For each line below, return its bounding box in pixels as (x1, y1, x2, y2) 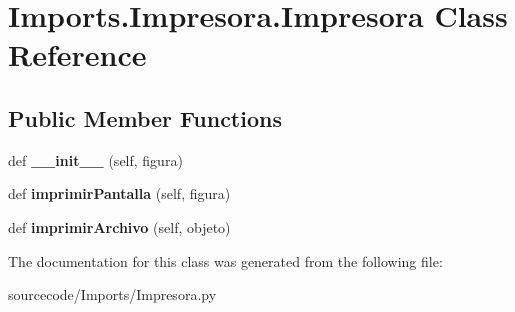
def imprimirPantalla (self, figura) (8, 183, 231, 204)
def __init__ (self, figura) (8, 149, 183, 170)
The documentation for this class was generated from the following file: (8, 250, 443, 271)
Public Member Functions (8, 102, 282, 133)
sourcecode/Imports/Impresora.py (8, 284, 217, 305)
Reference (8, 34, 147, 75)
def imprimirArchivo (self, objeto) (8, 216, 231, 237)
